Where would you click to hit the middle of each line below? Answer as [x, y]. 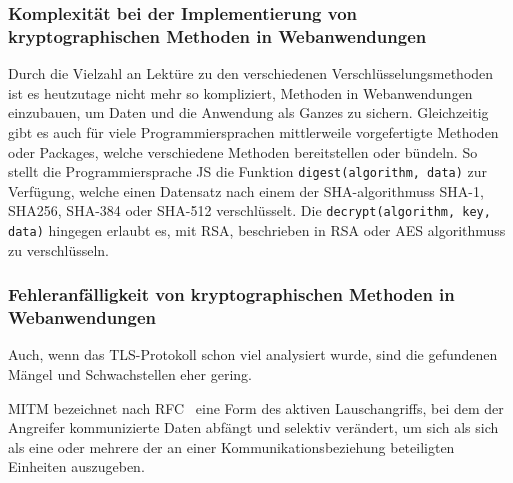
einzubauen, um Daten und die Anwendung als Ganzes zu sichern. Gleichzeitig [248, 112]
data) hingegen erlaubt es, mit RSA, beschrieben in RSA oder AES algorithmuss [257, 230]
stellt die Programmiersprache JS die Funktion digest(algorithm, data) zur [248, 171]
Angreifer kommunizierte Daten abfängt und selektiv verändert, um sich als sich [253, 427]
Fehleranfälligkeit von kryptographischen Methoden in [231, 294]
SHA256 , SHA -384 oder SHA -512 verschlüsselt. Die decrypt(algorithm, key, [249, 210]
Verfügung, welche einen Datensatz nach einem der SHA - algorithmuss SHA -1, [246, 190]
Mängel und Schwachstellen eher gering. [130, 374]
